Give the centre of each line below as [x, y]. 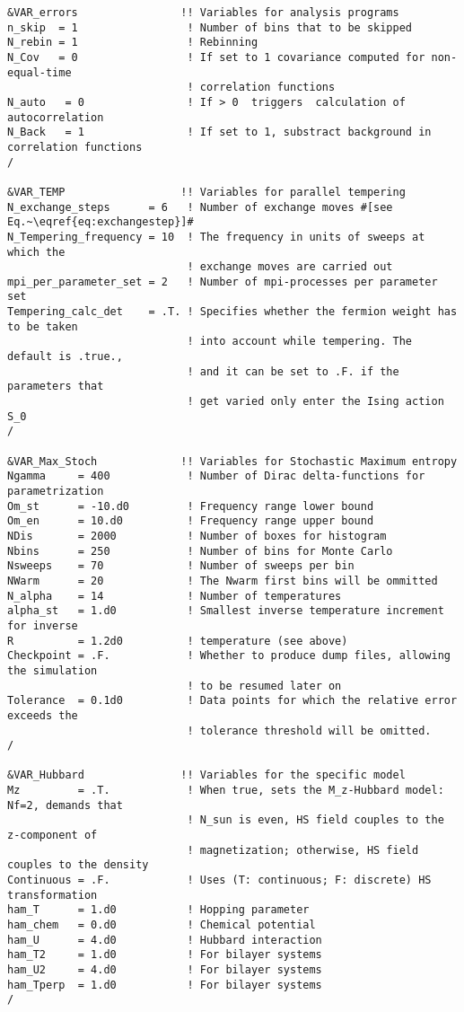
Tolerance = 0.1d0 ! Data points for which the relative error [232, 701]
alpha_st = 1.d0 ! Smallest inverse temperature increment [226, 611]
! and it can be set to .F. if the [293, 371]
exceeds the [43, 715]
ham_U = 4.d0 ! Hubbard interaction [165, 940]
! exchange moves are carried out [290, 267]
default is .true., [65, 357]
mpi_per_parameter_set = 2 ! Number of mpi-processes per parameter [223, 282]
